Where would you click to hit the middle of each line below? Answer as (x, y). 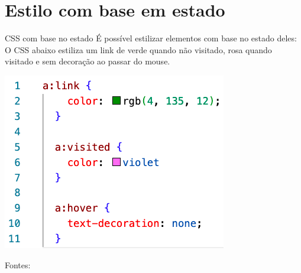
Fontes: (18, 264)
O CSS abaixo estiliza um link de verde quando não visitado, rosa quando (138, 49)
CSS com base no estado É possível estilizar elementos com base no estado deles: (151, 38)
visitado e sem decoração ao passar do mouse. (88, 61)
